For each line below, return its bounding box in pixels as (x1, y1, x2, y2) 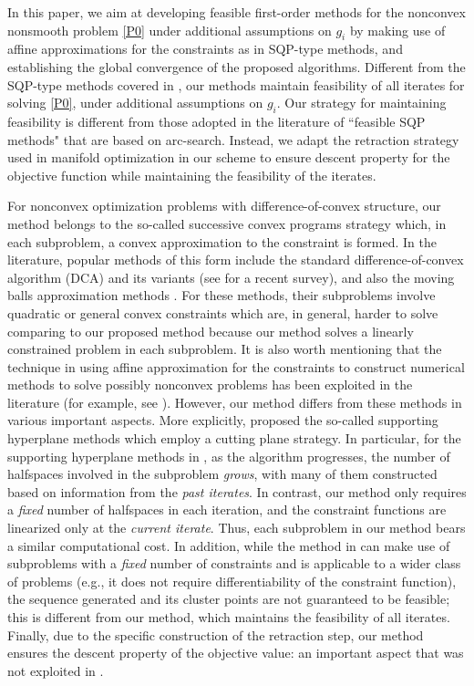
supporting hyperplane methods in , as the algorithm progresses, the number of (7, 446, 450, 465)
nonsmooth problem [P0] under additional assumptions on (7, 20, 332, 39)
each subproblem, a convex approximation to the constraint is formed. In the (7, 232, 437, 251)
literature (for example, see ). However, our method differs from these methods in (7, 392, 462, 411)
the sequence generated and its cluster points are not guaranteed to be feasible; (7, 589, 450, 608)
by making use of (349, 20, 446, 39)
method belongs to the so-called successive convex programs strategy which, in (7, 213, 447, 233)
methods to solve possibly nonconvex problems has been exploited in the (7, 375, 413, 394)
